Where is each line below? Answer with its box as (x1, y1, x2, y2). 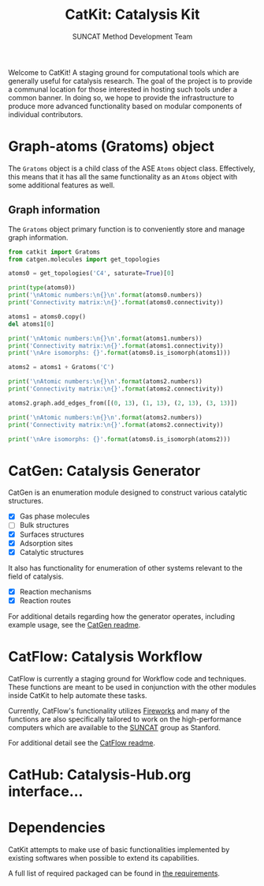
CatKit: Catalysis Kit (65, 6, 200, 24)
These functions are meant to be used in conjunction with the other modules (8, 682, 257, 692)
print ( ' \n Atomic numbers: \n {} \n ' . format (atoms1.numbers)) (8, 334, 203, 342)
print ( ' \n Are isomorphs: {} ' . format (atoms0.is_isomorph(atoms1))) (8, 349, 231, 357)
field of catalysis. (8, 571, 65, 581)
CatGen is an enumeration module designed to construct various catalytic (8, 488, 248, 497)
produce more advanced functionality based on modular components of (8, 101, 243, 111)
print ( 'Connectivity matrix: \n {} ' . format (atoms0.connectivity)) (8, 299, 224, 307)
